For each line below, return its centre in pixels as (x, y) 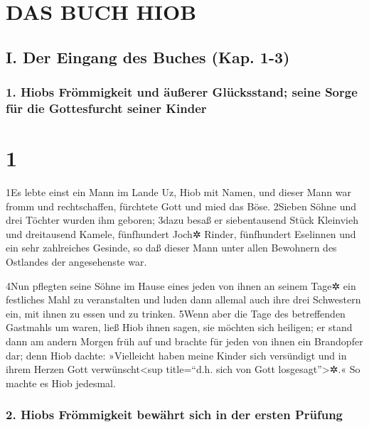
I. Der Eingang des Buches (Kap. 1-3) (148, 56)
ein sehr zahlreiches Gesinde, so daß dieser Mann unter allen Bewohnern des (171, 248)
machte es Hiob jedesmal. (61, 383)
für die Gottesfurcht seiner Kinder (106, 108)
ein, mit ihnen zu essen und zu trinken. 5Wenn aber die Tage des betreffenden (176, 313)
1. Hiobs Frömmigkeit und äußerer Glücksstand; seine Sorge (182, 92)
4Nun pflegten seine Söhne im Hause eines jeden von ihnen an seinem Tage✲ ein (181, 285)
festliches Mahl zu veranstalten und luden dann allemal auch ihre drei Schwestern (183, 299)
